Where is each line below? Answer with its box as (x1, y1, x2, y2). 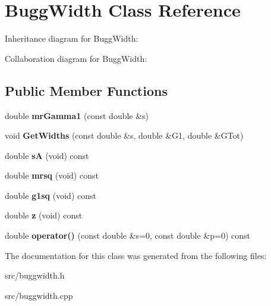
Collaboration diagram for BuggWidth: (5, 52, 147, 64)
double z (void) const (5, 209, 83, 221)
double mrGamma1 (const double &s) (5, 109, 149, 121)
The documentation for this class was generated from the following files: (5, 249, 267, 261)
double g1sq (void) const (5, 189, 96, 201)
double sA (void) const (5, 149, 89, 161)
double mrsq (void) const (5, 169, 99, 182)
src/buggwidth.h (5, 269, 65, 282)
